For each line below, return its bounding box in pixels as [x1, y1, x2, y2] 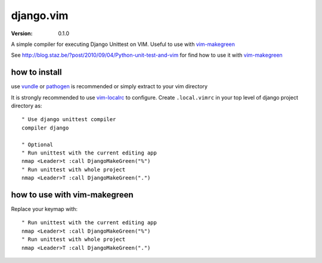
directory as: [11, 102, 42, 110]
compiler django [21, 124, 69, 131]
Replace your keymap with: [11, 206, 78, 213]
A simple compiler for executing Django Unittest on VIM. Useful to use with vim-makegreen [11, 41, 235, 48]
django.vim [11, 9, 69, 22]
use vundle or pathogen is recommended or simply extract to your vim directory [11, 83, 208, 90]
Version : [11, 30, 33, 37]
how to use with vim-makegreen [11, 190, 134, 200]
